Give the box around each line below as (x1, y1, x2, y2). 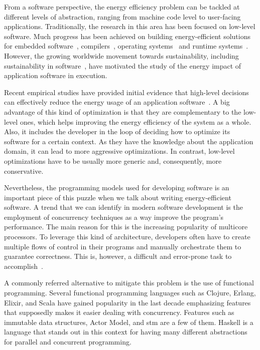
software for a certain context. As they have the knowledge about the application (4, 136, 253, 146)
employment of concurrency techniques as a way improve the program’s (4, 211, 224, 222)
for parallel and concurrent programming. (4, 336, 132, 346)
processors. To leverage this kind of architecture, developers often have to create (4, 231, 250, 242)
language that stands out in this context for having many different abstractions (4, 326, 247, 337)
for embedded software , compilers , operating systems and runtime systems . (4, 41, 248, 51)
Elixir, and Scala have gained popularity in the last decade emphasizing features (4, 297, 251, 307)
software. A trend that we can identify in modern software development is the (4, 202, 243, 212)
